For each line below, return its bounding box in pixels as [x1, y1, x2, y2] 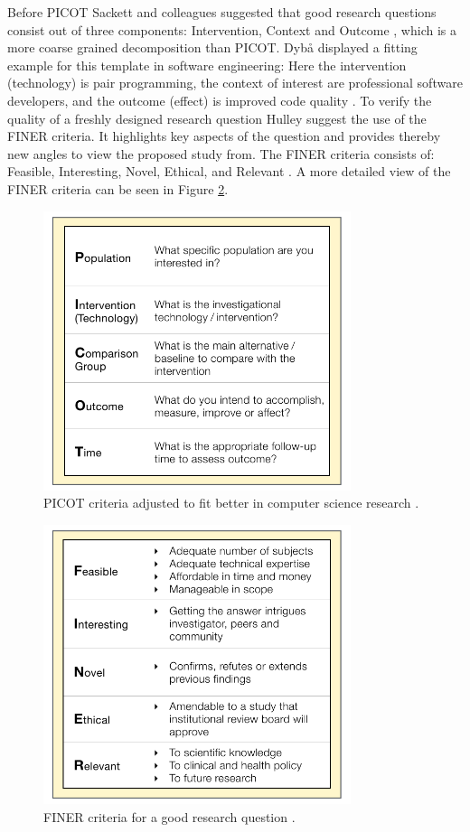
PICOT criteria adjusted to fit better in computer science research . [43, 493, 419, 512]
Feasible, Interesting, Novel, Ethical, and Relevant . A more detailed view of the [7, 162, 451, 181]
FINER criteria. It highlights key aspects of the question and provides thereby [7, 126, 441, 145]
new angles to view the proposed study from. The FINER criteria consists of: [7, 144, 435, 163]
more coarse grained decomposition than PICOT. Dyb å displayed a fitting [7, 38, 418, 57]
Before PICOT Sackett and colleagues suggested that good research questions [7, 3, 437, 21]
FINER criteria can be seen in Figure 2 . [7, 179, 229, 198]
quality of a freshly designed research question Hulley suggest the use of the [7, 108, 427, 127]
